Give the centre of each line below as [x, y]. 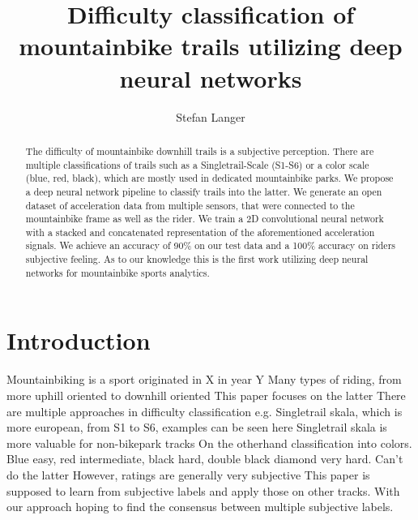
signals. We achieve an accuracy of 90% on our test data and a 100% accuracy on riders [210, 245]
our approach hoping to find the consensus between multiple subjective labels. [200, 507]
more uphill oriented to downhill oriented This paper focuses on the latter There [206, 395]
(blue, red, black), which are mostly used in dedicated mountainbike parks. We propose [209, 178]
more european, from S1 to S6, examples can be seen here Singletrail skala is [197, 427]
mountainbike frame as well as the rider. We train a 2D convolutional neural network [205, 219]
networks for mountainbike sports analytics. [117, 272]
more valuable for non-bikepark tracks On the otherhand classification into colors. [209, 443]
